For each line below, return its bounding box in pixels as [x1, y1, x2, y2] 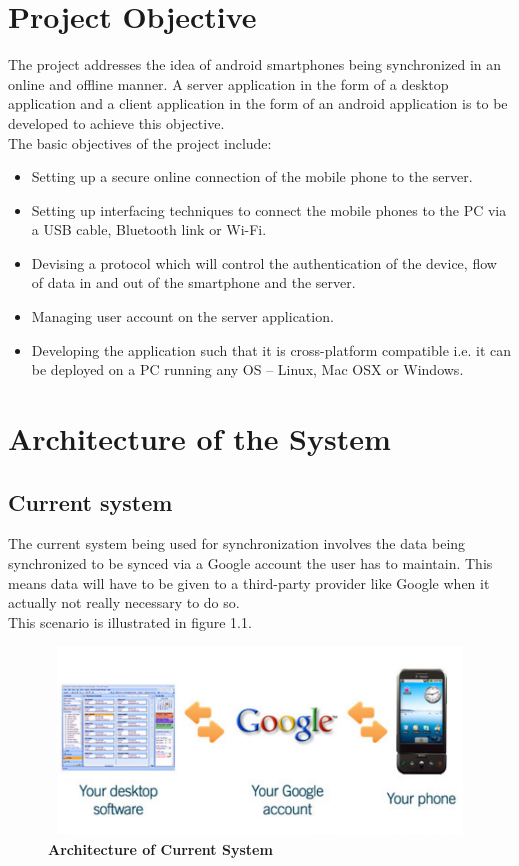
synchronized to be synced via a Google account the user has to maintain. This [8, 553, 493, 574]
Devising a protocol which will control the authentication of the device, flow [31, 252, 497, 273]
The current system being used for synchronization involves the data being [8, 533, 466, 554]
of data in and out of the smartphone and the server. [31, 272, 356, 293]
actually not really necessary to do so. [8, 592, 240, 613]
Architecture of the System [8, 418, 391, 459]
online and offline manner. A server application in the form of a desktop [8, 73, 449, 94]
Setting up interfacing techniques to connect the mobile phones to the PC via [31, 199, 507, 220]
